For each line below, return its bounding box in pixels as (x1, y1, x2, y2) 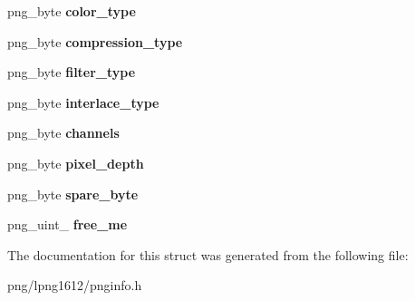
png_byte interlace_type (7, 92, 159, 112)
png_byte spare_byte (7, 184, 139, 203)
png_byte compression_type (7, 32, 183, 51)
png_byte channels (7, 123, 120, 142)
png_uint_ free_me (7, 215, 128, 234)
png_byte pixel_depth (7, 153, 144, 172)
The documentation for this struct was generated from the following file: (7, 245, 409, 264)
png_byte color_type (7, 2, 136, 20)
